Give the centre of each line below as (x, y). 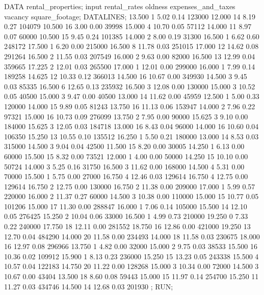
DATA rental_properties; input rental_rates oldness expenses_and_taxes (120, 6)
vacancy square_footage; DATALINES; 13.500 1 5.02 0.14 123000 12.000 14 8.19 (130, 16)
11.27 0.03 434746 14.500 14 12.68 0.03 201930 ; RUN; (89, 286)
